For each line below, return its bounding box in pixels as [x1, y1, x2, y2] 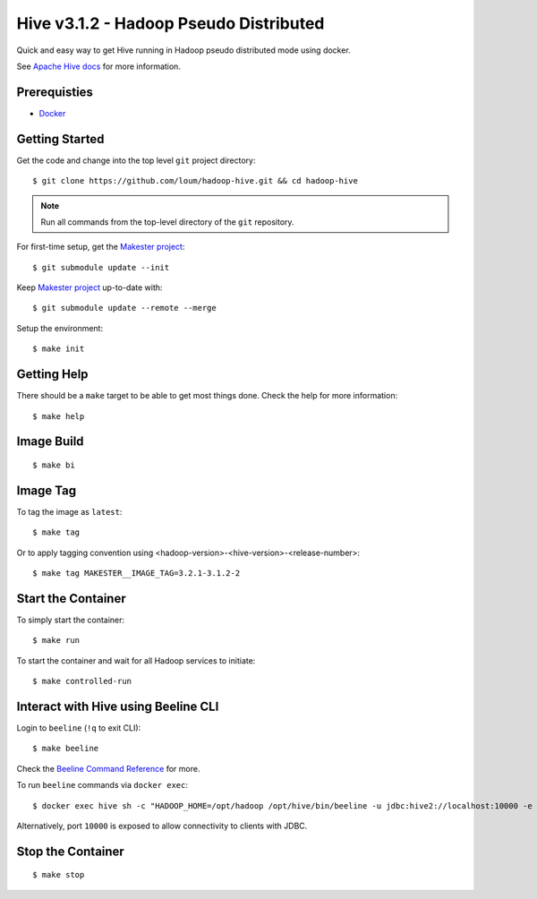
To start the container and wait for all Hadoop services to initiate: [16, 655, 256, 666]
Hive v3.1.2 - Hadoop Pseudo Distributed [16, 13, 325, 33]
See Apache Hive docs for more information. [16, 61, 181, 72]
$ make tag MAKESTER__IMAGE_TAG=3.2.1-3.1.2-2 [32, 569, 241, 578]
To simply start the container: [16, 614, 125, 625]
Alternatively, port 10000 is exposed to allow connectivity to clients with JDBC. [16, 820, 308, 831]
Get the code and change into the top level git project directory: [16, 155, 256, 166]
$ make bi [32, 459, 75, 470]
